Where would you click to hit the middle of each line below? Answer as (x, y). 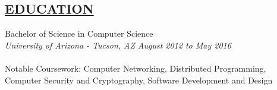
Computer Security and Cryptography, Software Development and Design (139, 80)
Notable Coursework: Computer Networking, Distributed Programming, (136, 68)
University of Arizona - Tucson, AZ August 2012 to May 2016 (118, 45)
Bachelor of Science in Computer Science (79, 33)
